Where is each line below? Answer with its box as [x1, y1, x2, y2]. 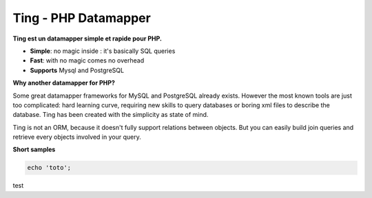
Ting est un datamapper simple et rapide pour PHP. [12, 34, 162, 43]
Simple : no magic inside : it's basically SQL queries [30, 47, 176, 55]
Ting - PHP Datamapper [12, 10, 151, 25]
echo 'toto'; [27, 164, 72, 172]
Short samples [12, 145, 56, 154]
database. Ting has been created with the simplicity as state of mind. [12, 111, 209, 119]
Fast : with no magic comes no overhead [30, 56, 145, 65]
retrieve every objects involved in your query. [12, 133, 141, 141]
